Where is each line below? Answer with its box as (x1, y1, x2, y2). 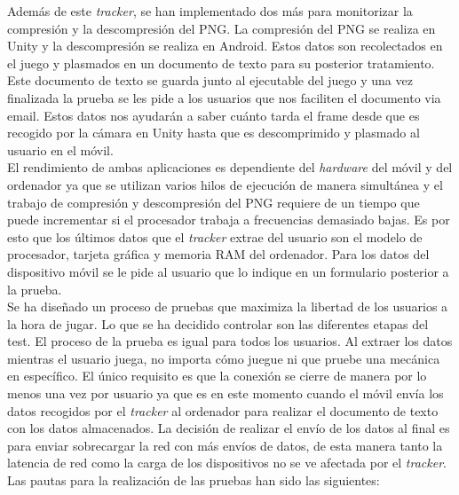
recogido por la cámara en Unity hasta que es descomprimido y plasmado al (7, 123, 420, 142)
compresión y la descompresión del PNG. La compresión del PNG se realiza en (7, 19, 436, 37)
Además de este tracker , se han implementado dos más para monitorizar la (7, 2, 413, 20)
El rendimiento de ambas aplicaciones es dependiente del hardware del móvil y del (7, 158, 453, 177)
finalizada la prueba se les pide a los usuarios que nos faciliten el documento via (7, 88, 441, 106)
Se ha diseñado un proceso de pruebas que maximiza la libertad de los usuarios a (7, 297, 448, 316)
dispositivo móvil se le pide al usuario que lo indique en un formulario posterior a (7, 262, 449, 280)
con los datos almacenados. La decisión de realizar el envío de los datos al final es (7, 419, 450, 437)
